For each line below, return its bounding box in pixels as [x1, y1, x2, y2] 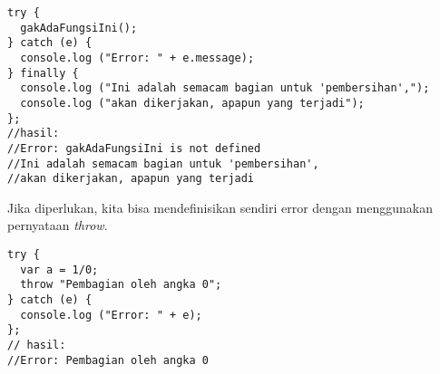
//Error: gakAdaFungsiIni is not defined [7, 141, 261, 155]
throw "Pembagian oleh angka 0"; [20, 278, 222, 292]
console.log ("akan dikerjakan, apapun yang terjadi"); [20, 96, 365, 110]
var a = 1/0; [20, 263, 99, 276]
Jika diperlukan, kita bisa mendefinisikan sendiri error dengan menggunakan [7, 197, 433, 216]
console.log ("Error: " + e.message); [20, 51, 255, 64]
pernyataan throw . [7, 216, 108, 235]
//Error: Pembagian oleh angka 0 [7, 353, 209, 367]
